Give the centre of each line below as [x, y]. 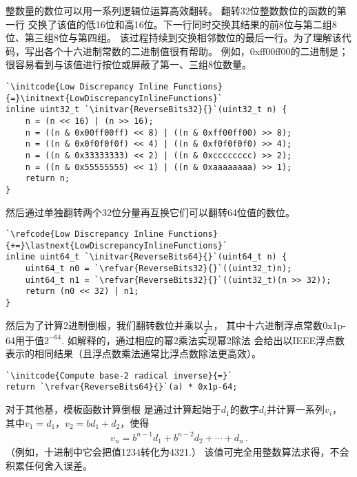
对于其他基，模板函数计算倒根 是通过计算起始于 [113, 409]
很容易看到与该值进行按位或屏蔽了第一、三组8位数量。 [129, 64]
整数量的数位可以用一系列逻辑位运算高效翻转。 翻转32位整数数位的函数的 [171, 10]
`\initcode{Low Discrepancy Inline [87, 86]
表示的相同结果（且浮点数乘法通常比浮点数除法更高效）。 [133, 353]
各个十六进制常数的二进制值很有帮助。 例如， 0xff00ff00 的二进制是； [196, 51]
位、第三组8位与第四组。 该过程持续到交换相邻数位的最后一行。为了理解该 [174, 38]
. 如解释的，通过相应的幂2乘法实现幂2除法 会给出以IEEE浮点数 [203, 340]
